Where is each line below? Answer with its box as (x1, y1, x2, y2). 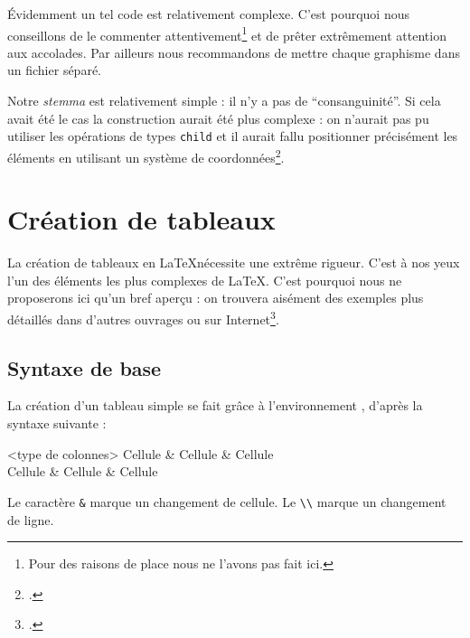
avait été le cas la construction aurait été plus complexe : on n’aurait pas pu (7, 108, 429, 127)
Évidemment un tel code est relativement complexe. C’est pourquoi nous (7, 5, 409, 23)
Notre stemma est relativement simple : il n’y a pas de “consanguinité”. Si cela (7, 91, 441, 110)
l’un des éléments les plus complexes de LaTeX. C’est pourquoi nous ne (7, 270, 402, 289)
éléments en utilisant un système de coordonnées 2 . (7, 145, 285, 166)
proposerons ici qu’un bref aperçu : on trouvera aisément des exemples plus (7, 288, 424, 307)
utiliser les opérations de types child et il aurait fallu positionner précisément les (7, 127, 458, 145)
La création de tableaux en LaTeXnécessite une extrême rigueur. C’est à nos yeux (7, 253, 460, 272)
